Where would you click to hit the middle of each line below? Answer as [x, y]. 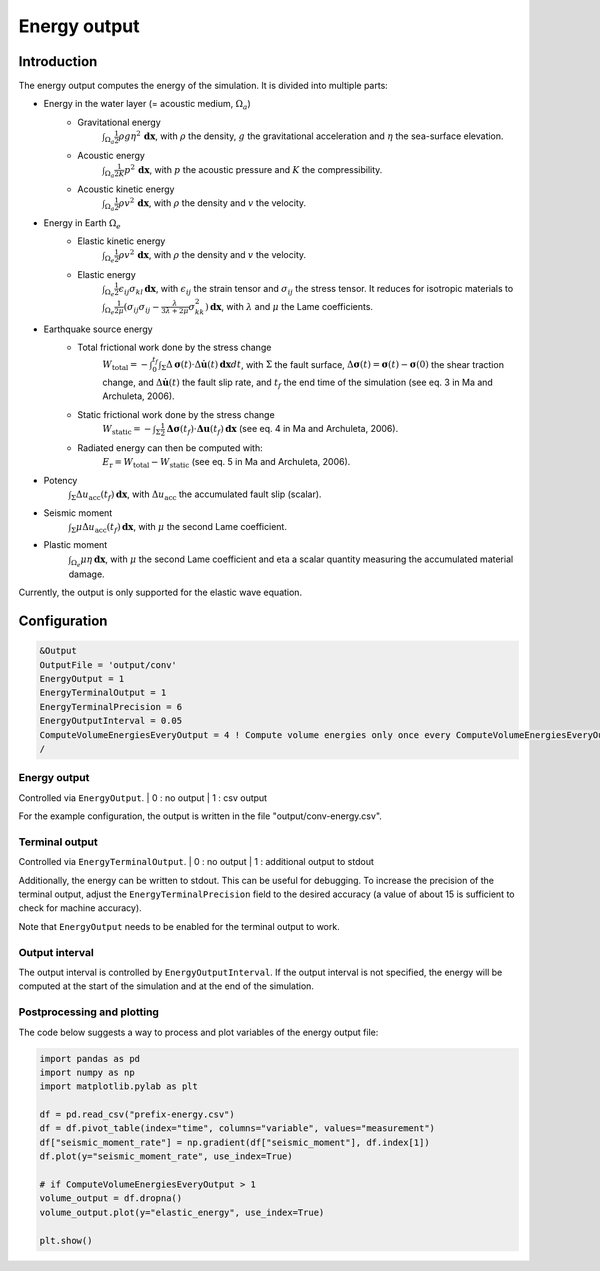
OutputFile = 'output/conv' [108, 664]
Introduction [58, 61]
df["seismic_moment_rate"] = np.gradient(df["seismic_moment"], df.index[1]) [234, 1142]
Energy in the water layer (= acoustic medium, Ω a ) [147, 105]
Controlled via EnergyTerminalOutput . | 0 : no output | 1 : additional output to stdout [196, 862]
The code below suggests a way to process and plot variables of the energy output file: [198, 1032]
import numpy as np [87, 1072]
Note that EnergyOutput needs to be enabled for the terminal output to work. [179, 926]
